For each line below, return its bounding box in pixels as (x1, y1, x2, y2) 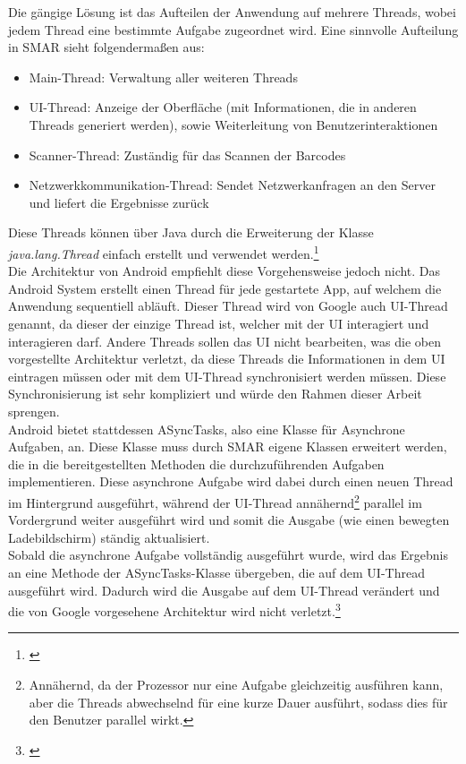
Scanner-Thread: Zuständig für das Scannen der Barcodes (29, 145, 346, 164)
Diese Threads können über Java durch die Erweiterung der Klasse (8, 223, 374, 242)
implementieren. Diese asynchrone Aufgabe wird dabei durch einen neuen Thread (8, 472, 453, 491)
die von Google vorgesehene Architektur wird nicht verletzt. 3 (8, 599, 341, 620)
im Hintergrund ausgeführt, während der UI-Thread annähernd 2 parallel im (8, 490, 422, 511)
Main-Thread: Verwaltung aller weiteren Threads (29, 67, 298, 86)
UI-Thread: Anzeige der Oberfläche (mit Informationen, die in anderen (29, 98, 417, 116)
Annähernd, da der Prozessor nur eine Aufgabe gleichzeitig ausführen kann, (29, 674, 444, 693)
